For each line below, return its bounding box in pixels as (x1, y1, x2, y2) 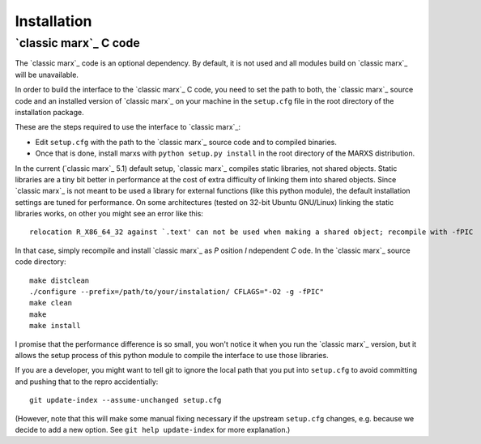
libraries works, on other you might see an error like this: (15, 209, 204, 219)
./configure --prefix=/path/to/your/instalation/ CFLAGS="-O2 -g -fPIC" (29, 288, 324, 297)
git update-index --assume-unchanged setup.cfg (29, 395, 222, 405)
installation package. (15, 107, 84, 117)
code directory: (15, 257, 66, 267)
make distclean (29, 275, 90, 285)
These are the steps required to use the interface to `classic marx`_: (15, 122, 240, 132)
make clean (29, 298, 73, 308)
